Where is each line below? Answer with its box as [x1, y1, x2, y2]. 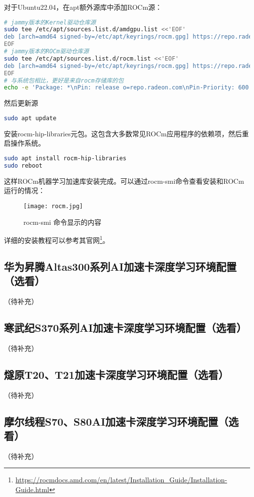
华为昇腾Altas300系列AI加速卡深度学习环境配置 [4, 259, 237, 274]
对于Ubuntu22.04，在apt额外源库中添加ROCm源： [4, 2, 162, 12]
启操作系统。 [4, 138, 45, 148]
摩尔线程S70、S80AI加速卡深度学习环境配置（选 [4, 413, 239, 429]
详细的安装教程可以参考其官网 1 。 [4, 234, 109, 245]
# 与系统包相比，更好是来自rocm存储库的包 [4, 77, 124, 84]
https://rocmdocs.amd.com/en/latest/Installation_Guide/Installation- [15, 475, 227, 485]
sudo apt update [4, 114, 57, 122]
